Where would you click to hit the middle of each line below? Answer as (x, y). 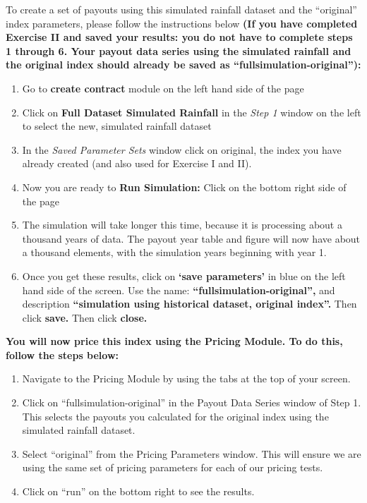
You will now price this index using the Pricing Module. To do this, (174, 341)
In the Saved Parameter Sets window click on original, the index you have (182, 149)
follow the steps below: (62, 354)
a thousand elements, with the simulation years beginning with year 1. (174, 252)
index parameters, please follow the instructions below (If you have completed (182, 23)
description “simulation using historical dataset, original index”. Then (189, 304)
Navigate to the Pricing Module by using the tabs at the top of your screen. (186, 378)
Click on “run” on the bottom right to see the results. (138, 491)
